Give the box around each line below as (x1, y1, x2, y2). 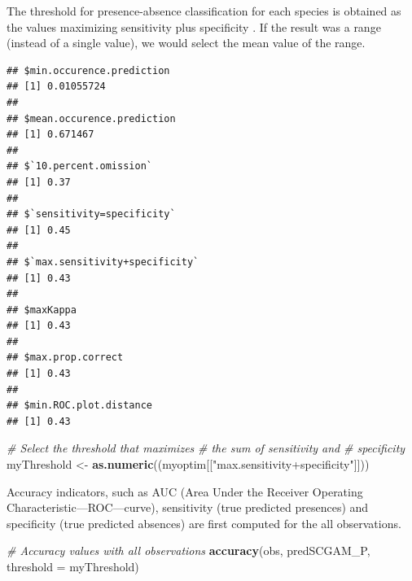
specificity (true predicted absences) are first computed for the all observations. (7, 514, 401, 531)
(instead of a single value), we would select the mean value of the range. (7, 34, 366, 51)
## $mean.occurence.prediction (7, 112, 176, 124)
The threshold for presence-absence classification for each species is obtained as (7, 2, 401, 19)
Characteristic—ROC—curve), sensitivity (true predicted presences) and (7, 499, 369, 516)
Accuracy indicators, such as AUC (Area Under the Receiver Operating (7, 483, 363, 500)
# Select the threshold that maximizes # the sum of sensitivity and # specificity (7, 439, 405, 456)
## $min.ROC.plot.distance (7, 400, 152, 412)
